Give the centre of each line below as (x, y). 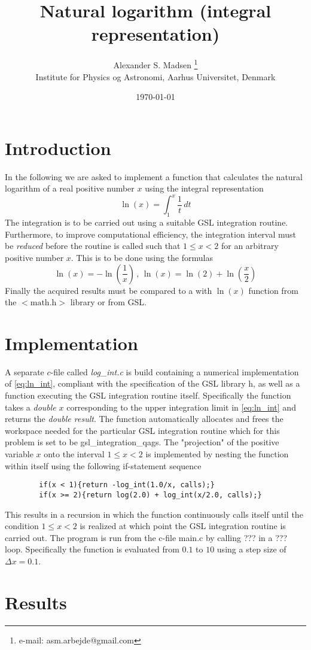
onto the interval (74, 454)
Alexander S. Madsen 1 (155, 64)
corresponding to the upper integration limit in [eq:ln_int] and (181, 407)
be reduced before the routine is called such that (93, 246)
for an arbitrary (250, 246)
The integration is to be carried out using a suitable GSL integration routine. (147, 222)
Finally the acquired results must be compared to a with (109, 290)
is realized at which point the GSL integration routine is (183, 526)
